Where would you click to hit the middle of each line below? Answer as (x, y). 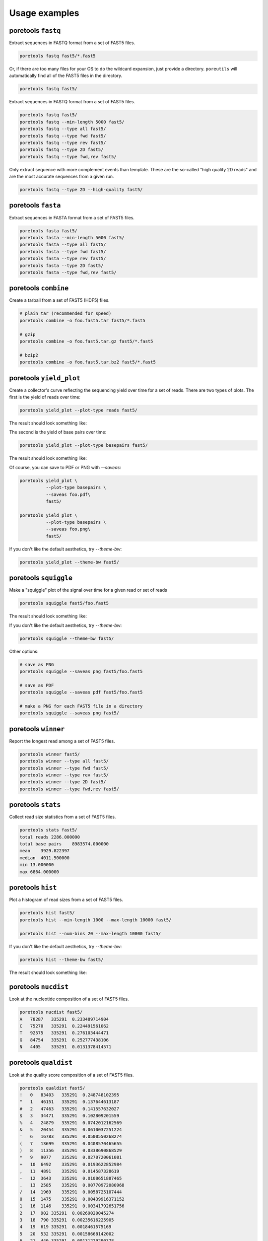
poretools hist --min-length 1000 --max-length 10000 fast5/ (96, 920)
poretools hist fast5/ (47, 913)
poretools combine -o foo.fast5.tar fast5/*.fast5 (83, 320)
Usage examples (44, 13)
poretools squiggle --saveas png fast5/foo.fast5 (81, 672)
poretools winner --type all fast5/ (64, 761)
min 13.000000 (37, 865)
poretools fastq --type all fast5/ (63, 129)
